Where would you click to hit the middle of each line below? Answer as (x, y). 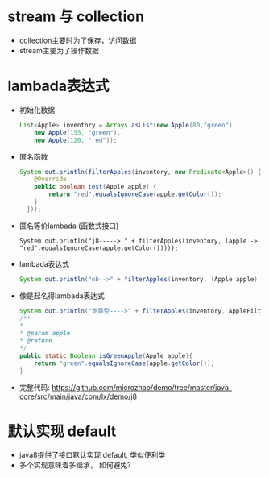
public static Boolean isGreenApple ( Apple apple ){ (106, 355)
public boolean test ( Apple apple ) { (95, 187)
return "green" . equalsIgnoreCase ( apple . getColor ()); (124, 363)
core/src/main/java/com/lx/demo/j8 (78, 396)
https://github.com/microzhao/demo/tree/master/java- (142, 387)
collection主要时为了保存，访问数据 (78, 40)
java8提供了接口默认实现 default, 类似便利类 (92, 455)
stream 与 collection (76, 17)
